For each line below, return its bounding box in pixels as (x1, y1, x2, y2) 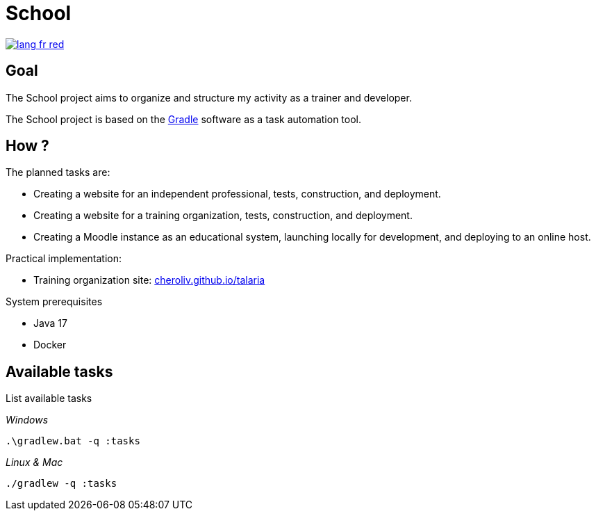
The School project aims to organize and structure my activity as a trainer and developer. (6, 91, 412, 104)
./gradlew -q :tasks (6, 478, 117, 490)
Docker (33, 339, 67, 351)
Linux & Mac (6, 456, 63, 469)
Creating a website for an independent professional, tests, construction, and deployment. (33, 188, 441, 200)
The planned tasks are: (6, 166, 110, 179)
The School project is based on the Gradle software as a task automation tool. (6, 113, 361, 125)
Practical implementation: (6, 252, 122, 265)
